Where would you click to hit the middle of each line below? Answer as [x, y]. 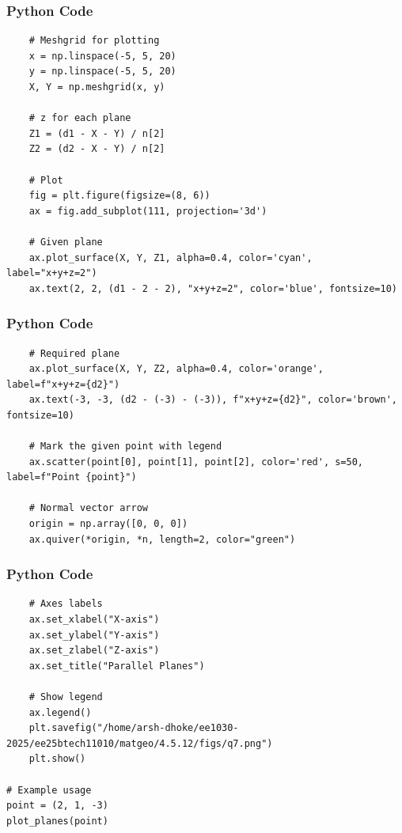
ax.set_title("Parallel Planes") [117, 666]
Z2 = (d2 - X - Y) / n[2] [97, 149]
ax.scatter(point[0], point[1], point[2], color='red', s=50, [196, 462]
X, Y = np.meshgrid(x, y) [97, 87]
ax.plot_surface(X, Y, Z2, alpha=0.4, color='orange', [176, 369]
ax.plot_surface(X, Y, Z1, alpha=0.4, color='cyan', [171, 257]
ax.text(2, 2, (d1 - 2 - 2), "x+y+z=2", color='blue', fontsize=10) [213, 288]
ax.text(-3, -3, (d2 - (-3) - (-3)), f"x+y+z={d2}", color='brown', [213, 400]
